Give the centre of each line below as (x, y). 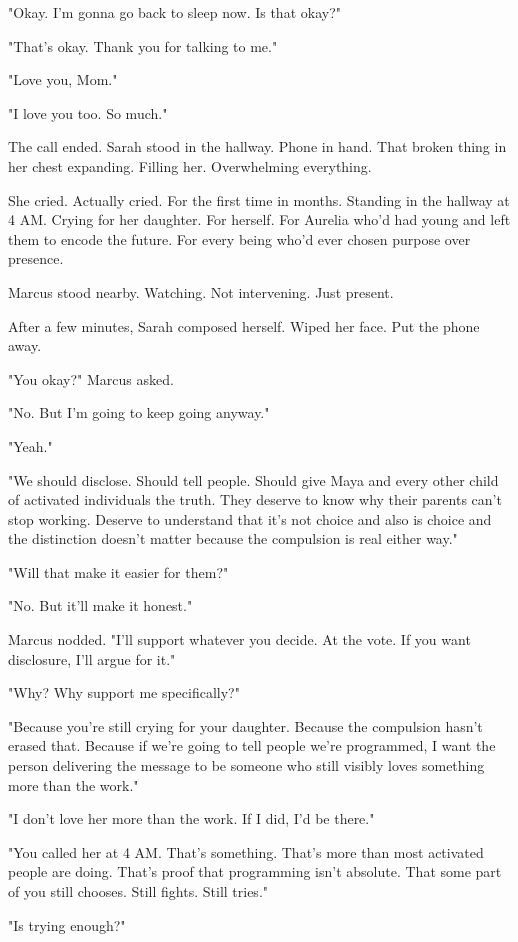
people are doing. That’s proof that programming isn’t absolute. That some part (255, 871)
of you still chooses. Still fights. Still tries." (138, 891)
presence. (36, 258)
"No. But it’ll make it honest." (100, 605)
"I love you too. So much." (88, 112)
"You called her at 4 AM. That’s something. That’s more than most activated (246, 851)
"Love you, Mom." (63, 79)
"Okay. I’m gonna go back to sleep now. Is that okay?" (174, 12)
